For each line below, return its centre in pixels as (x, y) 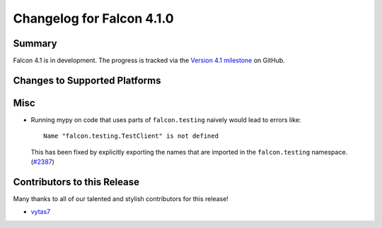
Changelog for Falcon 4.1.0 (93, 18)
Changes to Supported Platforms (87, 80)
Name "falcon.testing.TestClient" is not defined (131, 136)
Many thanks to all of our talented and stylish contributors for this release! (121, 199)
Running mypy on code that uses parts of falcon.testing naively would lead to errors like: (166, 119)
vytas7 (41, 212)
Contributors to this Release (76, 182)
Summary (35, 43)
